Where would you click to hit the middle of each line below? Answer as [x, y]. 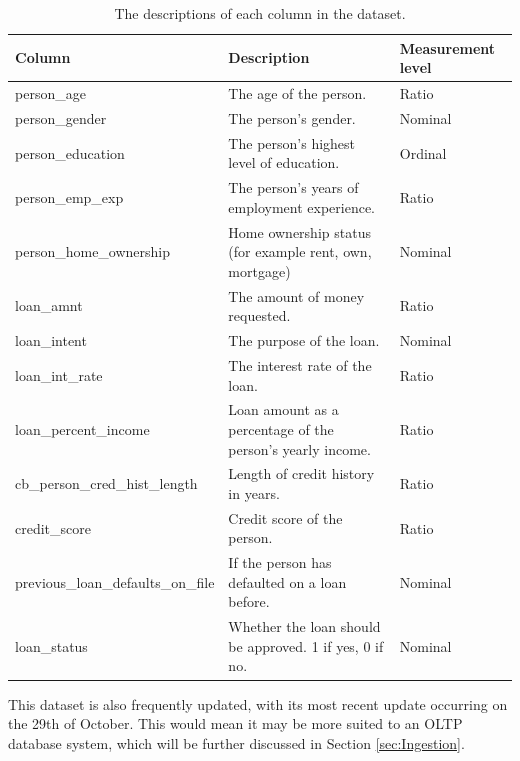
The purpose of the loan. [304, 340]
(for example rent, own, [300, 251]
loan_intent [51, 340]
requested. [259, 315]
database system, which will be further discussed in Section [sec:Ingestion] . [236, 742]
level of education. [284, 162]
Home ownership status [299, 231]
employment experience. [301, 206]
